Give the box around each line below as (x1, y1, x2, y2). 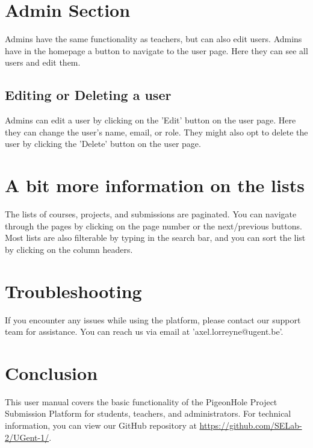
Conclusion (5, 360, 98, 385)
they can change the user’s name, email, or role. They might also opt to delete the (5, 125, 308, 138)
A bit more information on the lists (5, 173, 305, 198)
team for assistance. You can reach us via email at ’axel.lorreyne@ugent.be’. (5, 325, 284, 338)
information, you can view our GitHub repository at (5, 419, 197, 432)
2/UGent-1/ (5, 431, 49, 443)
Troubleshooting (5, 278, 142, 303)
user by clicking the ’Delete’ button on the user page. (5, 137, 201, 150)
